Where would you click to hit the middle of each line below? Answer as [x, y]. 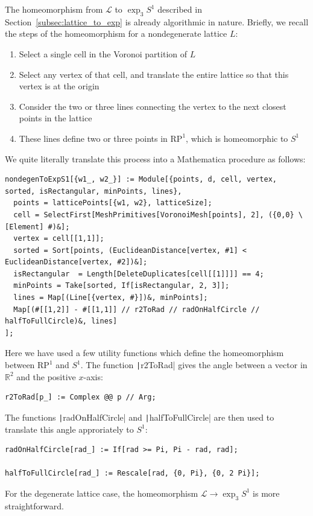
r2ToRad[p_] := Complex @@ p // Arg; [81, 397]
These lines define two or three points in [93, 138]
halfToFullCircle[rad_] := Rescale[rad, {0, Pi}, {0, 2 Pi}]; [132, 473]
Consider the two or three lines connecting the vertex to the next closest [153, 106]
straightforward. [34, 505]
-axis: [93, 376]
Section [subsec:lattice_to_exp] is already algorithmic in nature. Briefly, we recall [157, 21]
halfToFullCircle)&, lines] [61, 321]
